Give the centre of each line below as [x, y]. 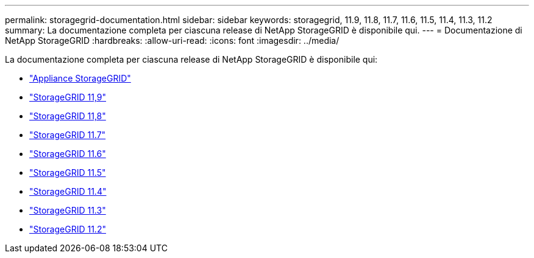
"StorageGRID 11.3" [68, 210]
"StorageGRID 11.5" [68, 173]
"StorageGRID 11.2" [68, 229]
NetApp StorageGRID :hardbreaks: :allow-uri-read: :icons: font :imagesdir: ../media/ [172, 40]
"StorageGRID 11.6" [68, 154]
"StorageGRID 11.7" [68, 135]
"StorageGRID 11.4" [68, 191]
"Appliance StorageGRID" [80, 78]
